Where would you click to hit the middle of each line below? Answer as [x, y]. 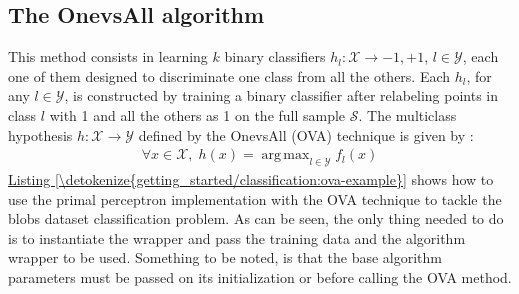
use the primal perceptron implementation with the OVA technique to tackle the [255, 198]
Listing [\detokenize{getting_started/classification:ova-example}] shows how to [251, 179]
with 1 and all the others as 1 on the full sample [197, 114]
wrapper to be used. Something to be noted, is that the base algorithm [225, 257]
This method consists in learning [108, 56]
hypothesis [40, 134]
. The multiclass [407, 114]
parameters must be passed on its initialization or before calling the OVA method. [260, 276]
